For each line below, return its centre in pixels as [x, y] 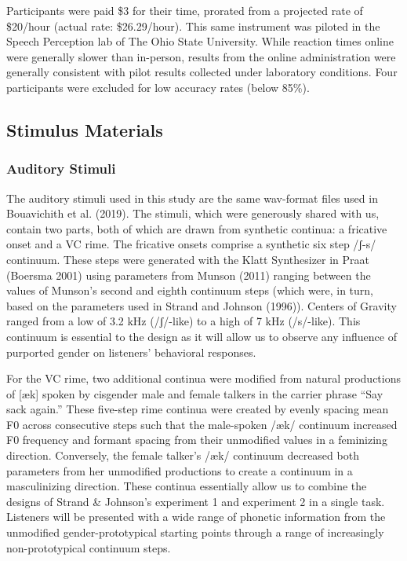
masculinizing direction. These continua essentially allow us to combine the [187, 486]
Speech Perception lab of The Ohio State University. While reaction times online [200, 41]
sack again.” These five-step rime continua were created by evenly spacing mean [198, 409]
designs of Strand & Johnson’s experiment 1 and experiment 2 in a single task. [196, 501]
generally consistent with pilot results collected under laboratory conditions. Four [202, 72]
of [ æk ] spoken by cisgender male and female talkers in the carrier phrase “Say [195, 393]
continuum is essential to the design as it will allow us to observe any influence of [202, 336]
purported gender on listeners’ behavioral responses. [131, 352]
